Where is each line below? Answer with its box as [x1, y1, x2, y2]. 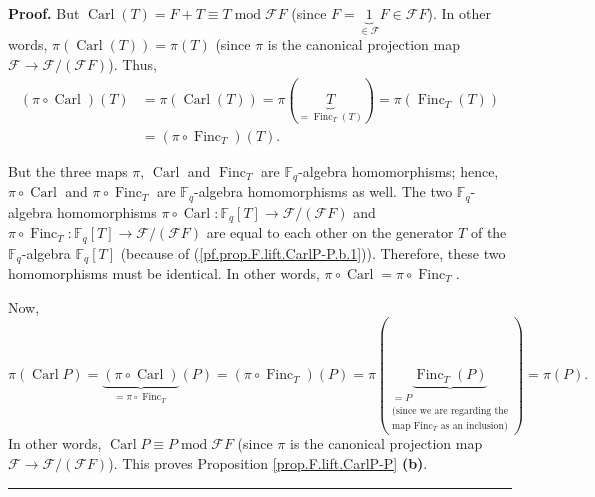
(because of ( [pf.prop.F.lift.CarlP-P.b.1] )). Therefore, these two [120, 242, 506, 263]
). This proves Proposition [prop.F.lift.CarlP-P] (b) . [108, 453, 428, 474]
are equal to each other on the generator [206, 222, 454, 243]
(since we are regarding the [392, 405, 509, 416]
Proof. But [8, 3, 80, 23]
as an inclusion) [440, 420, 508, 431]
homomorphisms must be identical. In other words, [8, 263, 320, 284]
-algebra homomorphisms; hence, [298, 160, 499, 181]
